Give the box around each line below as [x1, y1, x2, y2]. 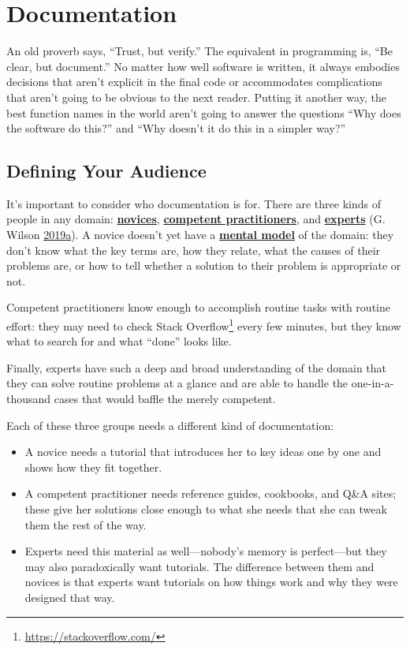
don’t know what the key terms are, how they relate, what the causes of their [6, 241, 381, 258]
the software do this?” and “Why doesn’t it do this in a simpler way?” [6, 120, 346, 136]
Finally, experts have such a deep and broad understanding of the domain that [6, 359, 387, 375]
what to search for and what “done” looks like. [6, 333, 232, 349]
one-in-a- [351, 375, 394, 391]
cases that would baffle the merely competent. [54, 390, 276, 407]
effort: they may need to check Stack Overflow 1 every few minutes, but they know [6, 316, 401, 334]
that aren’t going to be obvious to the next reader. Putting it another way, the [6, 88, 386, 105]
